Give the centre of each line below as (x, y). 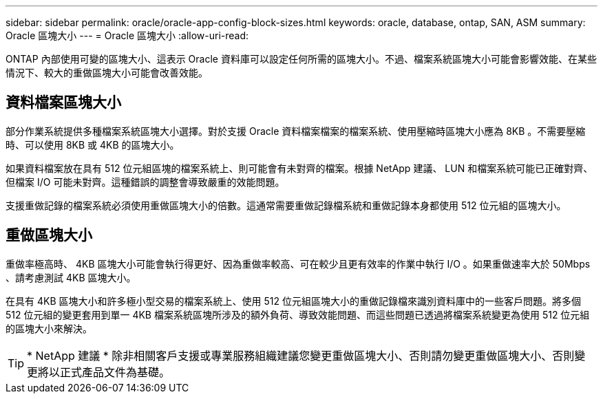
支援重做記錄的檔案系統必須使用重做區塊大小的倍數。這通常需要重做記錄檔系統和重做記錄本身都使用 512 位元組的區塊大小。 (286, 205)
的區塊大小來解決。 (49, 328)
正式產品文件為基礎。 (115, 372)
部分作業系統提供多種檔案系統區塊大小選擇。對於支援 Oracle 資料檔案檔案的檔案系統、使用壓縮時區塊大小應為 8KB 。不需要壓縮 (296, 131)
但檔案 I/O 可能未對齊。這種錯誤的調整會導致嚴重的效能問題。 (145, 182)
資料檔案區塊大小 (63, 103)
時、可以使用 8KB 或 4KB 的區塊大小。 (93, 144)
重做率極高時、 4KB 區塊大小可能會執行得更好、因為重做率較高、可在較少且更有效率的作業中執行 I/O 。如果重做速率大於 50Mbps (298, 263)
